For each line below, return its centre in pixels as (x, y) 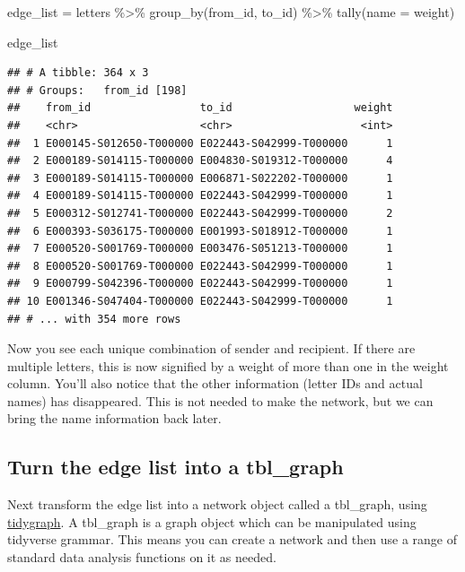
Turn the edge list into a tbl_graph (175, 467)
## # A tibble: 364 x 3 (78, 73)
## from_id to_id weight (200, 108)
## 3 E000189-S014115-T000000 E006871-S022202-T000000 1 (200, 178)
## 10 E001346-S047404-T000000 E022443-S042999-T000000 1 (200, 301)
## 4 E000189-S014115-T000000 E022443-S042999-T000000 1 (200, 196)
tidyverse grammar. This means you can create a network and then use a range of (232, 539)
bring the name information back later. (114, 418)
